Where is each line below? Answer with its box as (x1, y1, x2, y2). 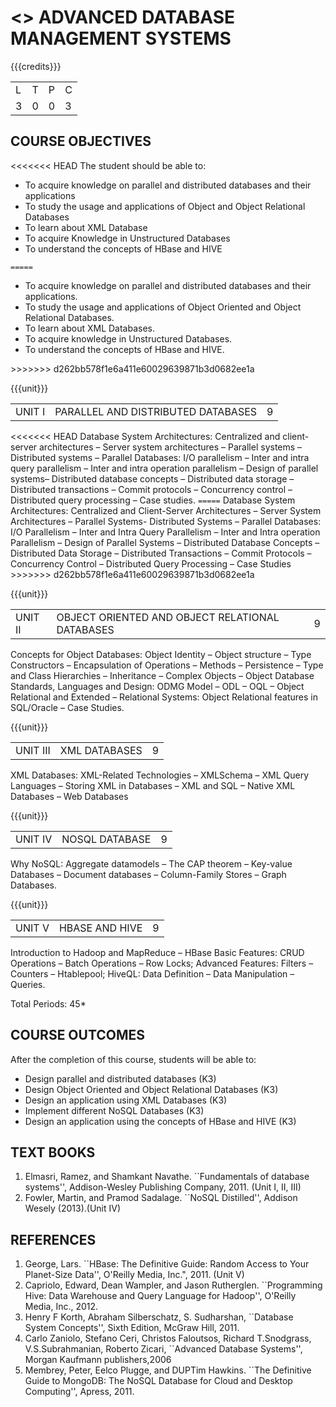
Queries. (10, 978, 46, 990)
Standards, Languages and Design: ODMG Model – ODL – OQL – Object (10, 680, 305, 692)
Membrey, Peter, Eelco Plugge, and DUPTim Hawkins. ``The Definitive (24, 1364, 312, 1376)
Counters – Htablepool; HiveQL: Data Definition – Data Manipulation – (10, 967, 295, 980)
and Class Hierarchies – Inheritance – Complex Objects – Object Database (10, 669, 315, 681)
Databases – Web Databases (10, 790, 129, 802)
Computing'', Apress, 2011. (24, 1386, 135, 1398)
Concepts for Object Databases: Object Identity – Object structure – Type (10, 648, 312, 660)
